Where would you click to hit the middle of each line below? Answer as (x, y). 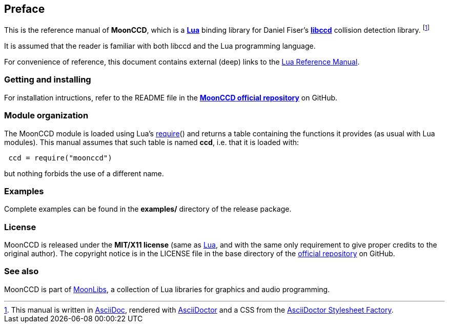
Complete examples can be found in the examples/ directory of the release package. (148, 209)
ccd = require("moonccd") (60, 158)
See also (22, 271)
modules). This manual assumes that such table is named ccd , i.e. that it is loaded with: (152, 142)
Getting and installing (48, 80)
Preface (25, 9)
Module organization (46, 116)
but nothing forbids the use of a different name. (84, 173)
